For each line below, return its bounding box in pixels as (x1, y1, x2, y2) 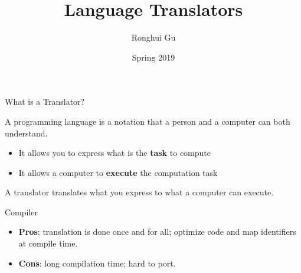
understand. (5, 126, 48, 139)
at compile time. (18, 237, 78, 249)
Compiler (5, 205, 38, 218)
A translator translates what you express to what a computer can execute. (5, 186, 274, 198)
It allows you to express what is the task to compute (18, 147, 211, 159)
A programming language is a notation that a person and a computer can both (5, 115, 290, 127)
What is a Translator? (5, 95, 85, 108)
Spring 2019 (132, 51, 175, 63)
